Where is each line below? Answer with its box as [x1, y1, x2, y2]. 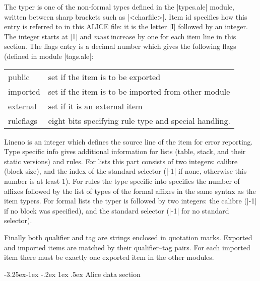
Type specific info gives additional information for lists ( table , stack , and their [4, 146, 246, 157]
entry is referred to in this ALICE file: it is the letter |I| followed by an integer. [4, 21, 248, 32]
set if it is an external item [48, 100, 143, 112]
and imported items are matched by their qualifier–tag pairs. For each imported [4, 242, 250, 252]
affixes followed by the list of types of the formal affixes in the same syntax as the [4, 185, 256, 196]
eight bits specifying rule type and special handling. [48, 114, 230, 126]
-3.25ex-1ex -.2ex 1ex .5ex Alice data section [4, 268, 141, 279]
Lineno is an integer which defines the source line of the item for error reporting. [4, 136, 253, 147]
